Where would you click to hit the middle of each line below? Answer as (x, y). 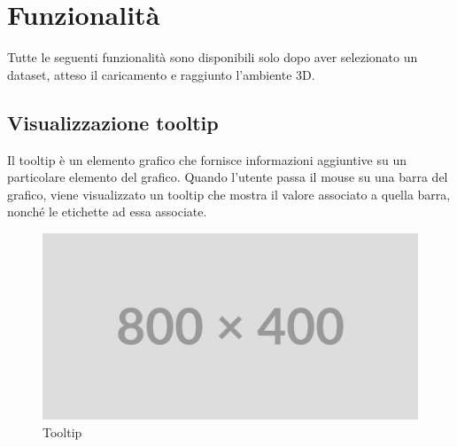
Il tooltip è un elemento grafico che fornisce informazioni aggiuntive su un (207, 159)
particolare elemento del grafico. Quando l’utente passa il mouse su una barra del (228, 177)
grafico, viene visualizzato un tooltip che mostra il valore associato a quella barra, (229, 194)
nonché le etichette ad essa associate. (107, 212)
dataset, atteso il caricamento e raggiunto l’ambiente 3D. (161, 74)
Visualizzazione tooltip (113, 122)
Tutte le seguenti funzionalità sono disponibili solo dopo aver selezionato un (213, 57)
